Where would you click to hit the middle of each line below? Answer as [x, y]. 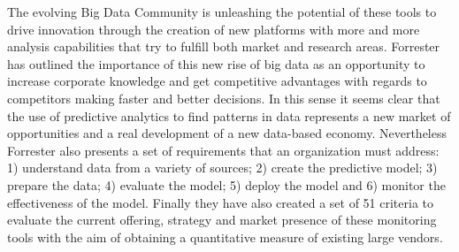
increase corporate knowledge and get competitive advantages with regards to [217, 81]
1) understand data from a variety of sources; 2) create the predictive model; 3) [222, 168]
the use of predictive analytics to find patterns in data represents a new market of [229, 115]
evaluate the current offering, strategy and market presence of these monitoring [222, 220]
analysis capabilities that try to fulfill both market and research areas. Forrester [224, 46]
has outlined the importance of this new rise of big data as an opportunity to [216, 63]
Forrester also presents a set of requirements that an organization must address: [223, 150]
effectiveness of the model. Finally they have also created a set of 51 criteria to [220, 202]
